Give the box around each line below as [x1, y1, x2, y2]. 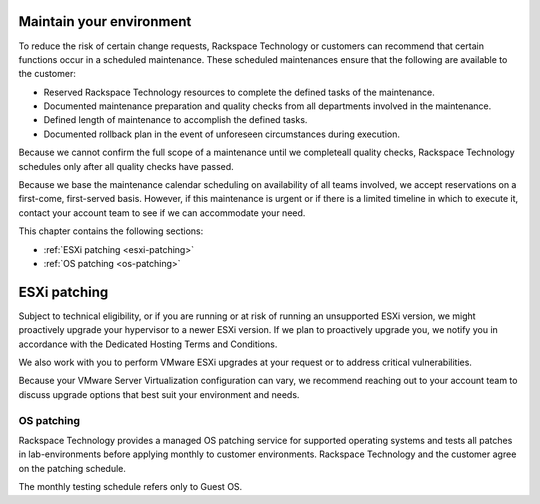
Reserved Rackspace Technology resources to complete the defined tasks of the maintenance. [43, 86, 435, 98]
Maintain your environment [18, 13, 192, 30]
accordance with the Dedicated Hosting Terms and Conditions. [18, 338, 278, 350]
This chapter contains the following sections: [18, 225, 204, 237]
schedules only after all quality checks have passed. [18, 160, 234, 172]
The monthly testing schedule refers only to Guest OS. [18, 481, 243, 493]
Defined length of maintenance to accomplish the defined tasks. [43, 114, 308, 126]
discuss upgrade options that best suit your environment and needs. [18, 388, 300, 400]
